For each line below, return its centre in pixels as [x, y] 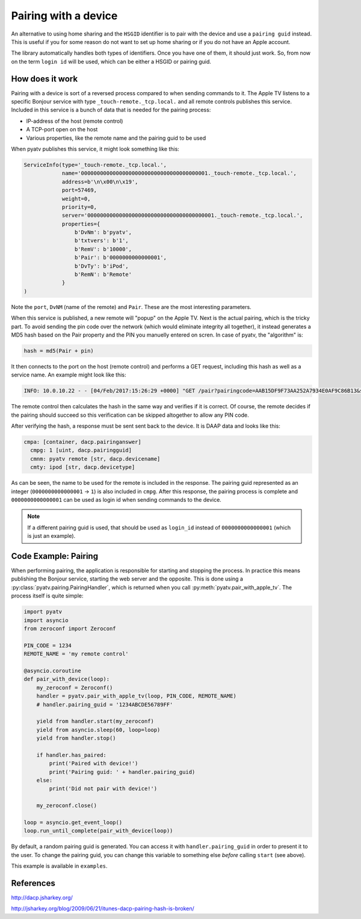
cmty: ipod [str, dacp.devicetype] [83, 467]
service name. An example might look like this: [69, 375]
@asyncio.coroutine [52, 671]
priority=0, [79, 207]
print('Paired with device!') [94, 764]
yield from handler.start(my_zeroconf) [95, 721]
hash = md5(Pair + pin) [59, 350]
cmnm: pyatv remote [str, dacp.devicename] [95, 459]
